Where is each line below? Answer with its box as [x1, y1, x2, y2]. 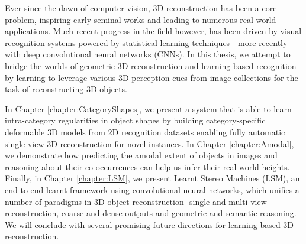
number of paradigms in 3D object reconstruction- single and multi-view [5, 195, 267, 207]
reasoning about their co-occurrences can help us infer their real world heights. [5, 160, 290, 173]
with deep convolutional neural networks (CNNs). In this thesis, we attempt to [5, 48, 291, 60]
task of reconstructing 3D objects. [5, 83, 128, 95]
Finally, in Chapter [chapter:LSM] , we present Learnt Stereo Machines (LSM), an [5, 172, 300, 184]
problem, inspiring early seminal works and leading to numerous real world [5, 13, 276, 25]
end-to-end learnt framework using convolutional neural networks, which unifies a [5, 183, 299, 196]
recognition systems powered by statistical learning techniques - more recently [5, 36, 288, 48]
